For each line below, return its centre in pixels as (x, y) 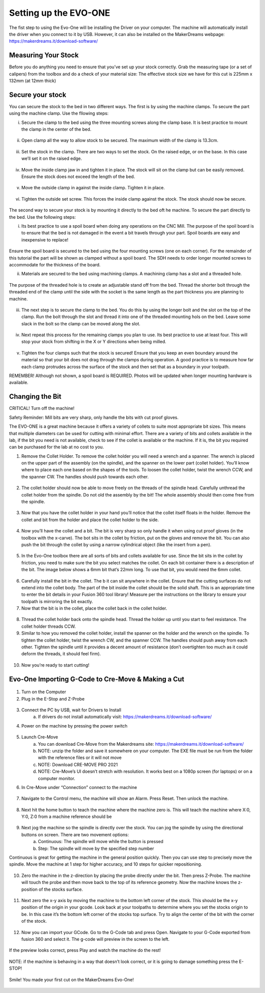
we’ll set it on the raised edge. (52, 159)
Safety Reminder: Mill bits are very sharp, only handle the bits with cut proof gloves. (94, 417)
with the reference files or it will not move (80, 758)
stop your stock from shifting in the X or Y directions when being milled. (94, 342)
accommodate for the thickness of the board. (55, 264)
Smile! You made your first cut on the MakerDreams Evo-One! (71, 979)
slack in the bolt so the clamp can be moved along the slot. (81, 323)
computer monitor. (57, 778)
